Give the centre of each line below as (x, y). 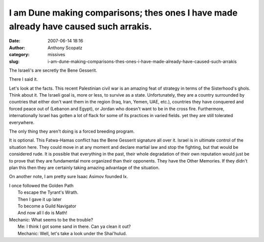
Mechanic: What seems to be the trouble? (51, 220)
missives (56, 55)
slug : (14, 61)
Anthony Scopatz (65, 48)
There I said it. (23, 79)
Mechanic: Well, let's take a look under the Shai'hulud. (72, 233)
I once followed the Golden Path (41, 185)
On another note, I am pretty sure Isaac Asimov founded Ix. (68, 177)
